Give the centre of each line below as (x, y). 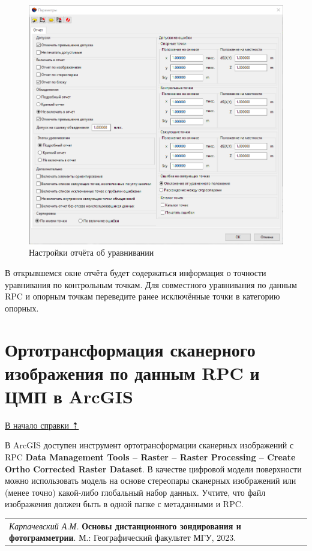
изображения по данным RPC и (132, 372)
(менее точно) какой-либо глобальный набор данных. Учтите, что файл (135, 492)
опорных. (22, 308)
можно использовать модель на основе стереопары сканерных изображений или (151, 480)
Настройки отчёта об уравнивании (91, 252)
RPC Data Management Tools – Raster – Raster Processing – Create (150, 457)
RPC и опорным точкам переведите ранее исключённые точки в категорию (142, 296)
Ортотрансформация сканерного (130, 349)
